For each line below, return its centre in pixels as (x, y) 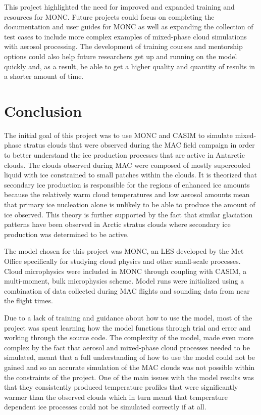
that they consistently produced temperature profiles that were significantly (121, 387)
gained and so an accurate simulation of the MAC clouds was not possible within (129, 367)
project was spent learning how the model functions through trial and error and (127, 327)
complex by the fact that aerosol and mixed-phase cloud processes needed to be (127, 347)
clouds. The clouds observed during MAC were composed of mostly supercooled (127, 165)
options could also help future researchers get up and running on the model (121, 56)
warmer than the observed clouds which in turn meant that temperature (116, 397)
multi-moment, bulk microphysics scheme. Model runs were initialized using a (124, 281)
